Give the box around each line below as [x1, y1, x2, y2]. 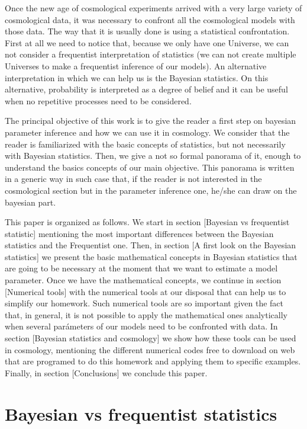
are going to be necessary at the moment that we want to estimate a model [5, 262, 278, 274]
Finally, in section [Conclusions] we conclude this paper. [5, 366, 208, 379]
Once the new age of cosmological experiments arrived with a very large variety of [5, 2, 302, 14]
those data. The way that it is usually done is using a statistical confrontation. [5, 25, 290, 37]
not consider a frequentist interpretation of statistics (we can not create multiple [5, 48, 296, 60]
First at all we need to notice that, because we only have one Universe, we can [5, 36, 289, 49]
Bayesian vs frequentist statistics [5, 401, 277, 425]
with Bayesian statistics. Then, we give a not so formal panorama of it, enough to [5, 149, 301, 162]
